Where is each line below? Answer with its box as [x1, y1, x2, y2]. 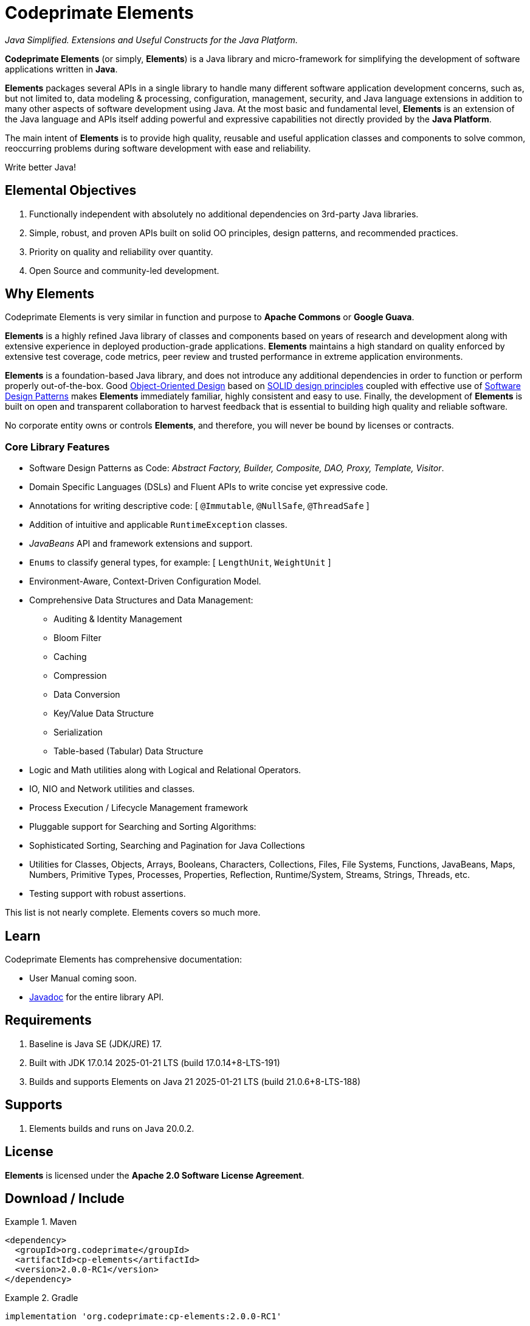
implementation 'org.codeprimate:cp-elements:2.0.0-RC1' [5, 1311, 282, 1322]
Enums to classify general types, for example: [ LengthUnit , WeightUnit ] [29, 557, 331, 568]
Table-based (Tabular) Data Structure [53, 746, 204, 757]
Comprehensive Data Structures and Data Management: [29, 595, 253, 606]
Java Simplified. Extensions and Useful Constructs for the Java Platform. [5, 34, 298, 45]
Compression [53, 670, 107, 681]
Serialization [53, 727, 103, 738]
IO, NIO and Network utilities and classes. [29, 784, 195, 795]
